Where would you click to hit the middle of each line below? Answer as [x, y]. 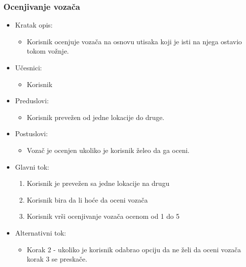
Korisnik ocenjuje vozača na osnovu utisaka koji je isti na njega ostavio [134, 41]
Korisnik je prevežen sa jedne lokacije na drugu [98, 183]
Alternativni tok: [40, 232]
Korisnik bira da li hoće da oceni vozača [87, 199]
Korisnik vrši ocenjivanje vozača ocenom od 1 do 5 [103, 216]
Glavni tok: [32, 166]
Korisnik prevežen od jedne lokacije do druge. [96, 117]
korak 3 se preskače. [57, 259]
